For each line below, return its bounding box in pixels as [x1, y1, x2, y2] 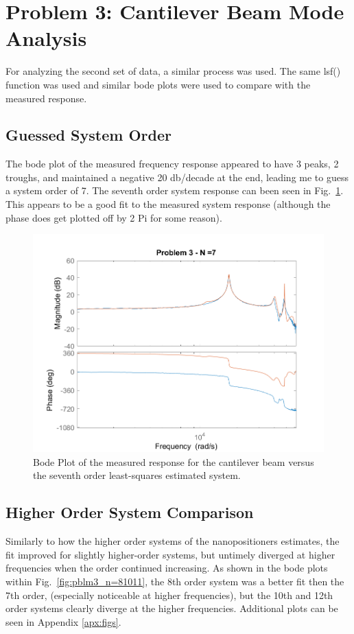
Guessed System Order [5, 124, 172, 145]
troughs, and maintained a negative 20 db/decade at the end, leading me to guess [5, 169, 349, 184]
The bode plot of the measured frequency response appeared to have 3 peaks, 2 [5, 156, 339, 171]
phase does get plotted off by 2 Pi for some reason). [5, 210, 222, 224]
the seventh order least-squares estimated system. [33, 468, 241, 482]
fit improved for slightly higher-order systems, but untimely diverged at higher [5, 547, 335, 561]
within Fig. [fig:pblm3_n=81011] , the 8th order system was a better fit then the [5, 574, 344, 588]
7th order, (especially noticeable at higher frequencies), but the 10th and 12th [5, 587, 333, 602]
